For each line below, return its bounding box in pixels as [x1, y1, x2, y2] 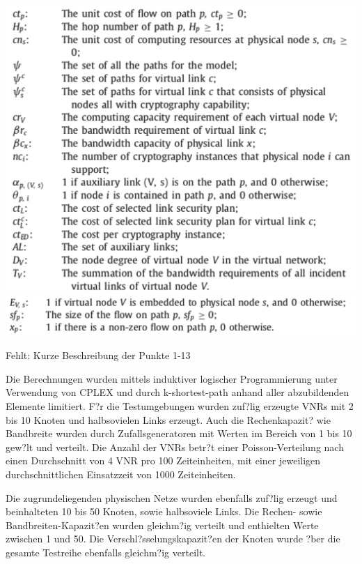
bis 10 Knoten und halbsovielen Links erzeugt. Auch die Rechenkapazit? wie [6, 412, 331, 427]
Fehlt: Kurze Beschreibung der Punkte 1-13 [6, 348, 191, 363]
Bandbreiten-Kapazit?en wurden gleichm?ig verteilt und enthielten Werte [6, 517, 319, 532]
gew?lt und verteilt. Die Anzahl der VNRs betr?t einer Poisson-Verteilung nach [6, 439, 344, 454]
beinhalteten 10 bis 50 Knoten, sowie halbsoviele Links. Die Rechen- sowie [6, 504, 322, 519]
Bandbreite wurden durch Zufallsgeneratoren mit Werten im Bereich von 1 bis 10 [6, 426, 352, 441]
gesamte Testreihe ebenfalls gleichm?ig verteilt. [6, 544, 206, 559]
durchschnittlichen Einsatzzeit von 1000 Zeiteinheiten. [6, 466, 236, 481]
